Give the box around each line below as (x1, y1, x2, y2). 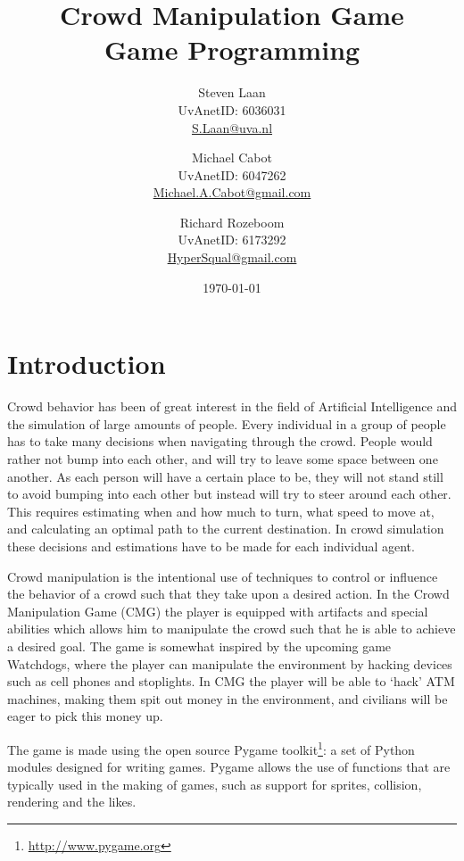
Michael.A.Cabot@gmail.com (153, 183, 311, 202)
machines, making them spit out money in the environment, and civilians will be (7, 689, 448, 708)
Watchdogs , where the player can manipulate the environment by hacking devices (7, 654, 452, 673)
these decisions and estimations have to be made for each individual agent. (7, 536, 415, 555)
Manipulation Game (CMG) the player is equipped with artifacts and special (7, 601, 428, 620)
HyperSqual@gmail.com (167, 248, 297, 267)
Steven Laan (198, 83, 266, 102)
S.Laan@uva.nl (191, 118, 273, 137)
